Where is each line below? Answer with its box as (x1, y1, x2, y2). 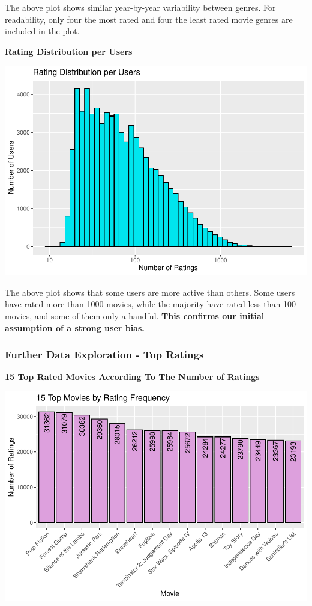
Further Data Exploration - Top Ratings (5, 347, 204, 362)
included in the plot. (5, 25, 80, 37)
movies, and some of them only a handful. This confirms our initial (5, 310, 265, 322)
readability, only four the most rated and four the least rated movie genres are (5, 13, 293, 25)
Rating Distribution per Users (5, 44, 133, 57)
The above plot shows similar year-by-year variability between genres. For (5, 1, 276, 13)
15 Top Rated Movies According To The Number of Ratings (5, 370, 260, 383)
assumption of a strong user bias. (5, 321, 145, 334)
